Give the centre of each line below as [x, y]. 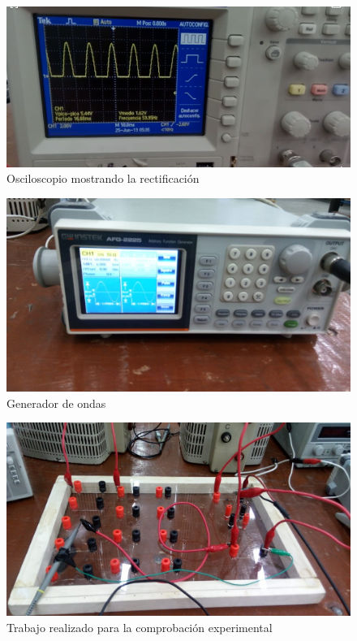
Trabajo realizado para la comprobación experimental [140, 627]
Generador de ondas [56, 403]
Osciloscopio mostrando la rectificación [103, 178]
